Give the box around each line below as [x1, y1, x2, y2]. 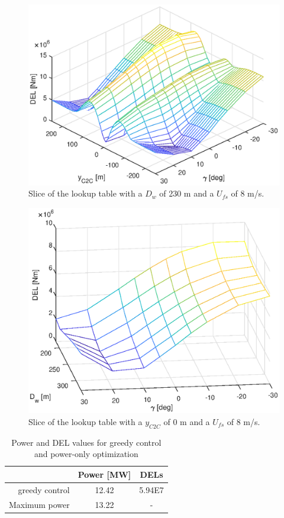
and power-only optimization [34, 448, 138, 460]
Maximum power [9, 498, 70, 510]
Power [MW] [78, 468, 131, 480]
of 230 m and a [159, 187, 214, 200]
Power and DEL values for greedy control [11, 436, 162, 448]
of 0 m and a [163, 415, 210, 427]
